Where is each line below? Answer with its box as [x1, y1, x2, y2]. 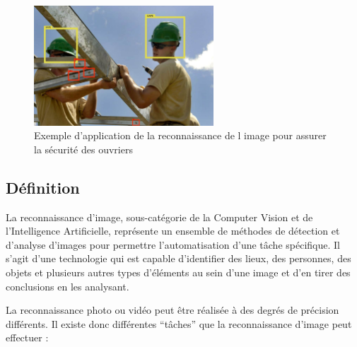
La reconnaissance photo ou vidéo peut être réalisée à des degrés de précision [6, 302, 339, 317]
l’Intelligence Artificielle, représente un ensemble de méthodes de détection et [6, 223, 340, 238]
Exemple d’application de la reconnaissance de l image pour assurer [34, 128, 327, 143]
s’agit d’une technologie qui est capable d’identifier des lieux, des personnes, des [6, 251, 351, 266]
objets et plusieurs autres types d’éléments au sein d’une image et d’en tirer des [6, 265, 351, 280]
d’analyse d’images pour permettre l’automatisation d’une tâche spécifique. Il [6, 237, 340, 252]
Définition [6, 176, 80, 198]
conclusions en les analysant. [6, 278, 129, 293]
